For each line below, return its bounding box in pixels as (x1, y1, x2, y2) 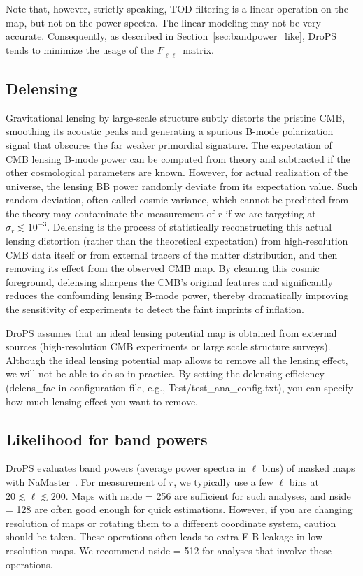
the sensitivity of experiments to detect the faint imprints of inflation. (6, 302, 305, 317)
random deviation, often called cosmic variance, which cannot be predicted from (6, 192, 349, 207)
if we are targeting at (225, 206, 316, 220)
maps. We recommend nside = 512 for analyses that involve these (50, 542, 332, 557)
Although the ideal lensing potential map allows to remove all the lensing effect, (6, 352, 348, 367)
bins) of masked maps (262, 461, 355, 475)
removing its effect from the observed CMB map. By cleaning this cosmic (6, 261, 320, 275)
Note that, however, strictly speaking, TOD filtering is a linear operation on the (6, 1, 348, 15)
